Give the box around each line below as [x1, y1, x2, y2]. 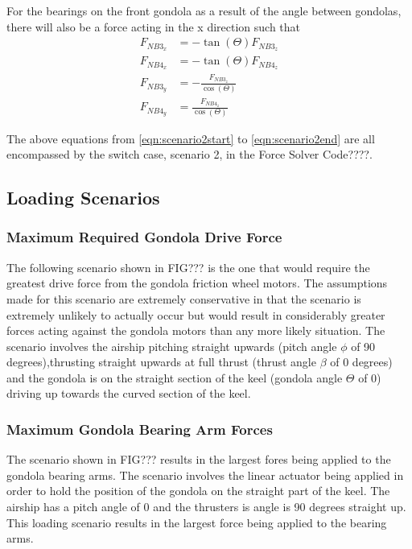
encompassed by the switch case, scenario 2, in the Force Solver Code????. [6, 146, 373, 163]
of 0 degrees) [330, 353, 393, 370]
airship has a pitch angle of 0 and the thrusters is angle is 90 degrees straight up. [6, 498, 406, 515]
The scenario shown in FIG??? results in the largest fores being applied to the [6, 451, 391, 468]
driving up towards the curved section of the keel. [6, 385, 251, 402]
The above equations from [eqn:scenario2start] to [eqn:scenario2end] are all [6, 130, 375, 147]
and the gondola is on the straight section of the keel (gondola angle [6, 369, 343, 386]
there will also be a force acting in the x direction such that [6, 18, 301, 35]
